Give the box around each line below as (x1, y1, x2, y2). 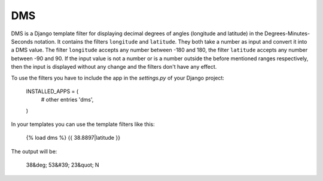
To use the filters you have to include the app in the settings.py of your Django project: (11, 74, 224, 81)
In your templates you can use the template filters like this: (11, 121, 155, 128)
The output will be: (11, 148, 57, 155)
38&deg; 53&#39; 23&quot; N (26, 161, 99, 168)
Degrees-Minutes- (264, 30, 310, 37)
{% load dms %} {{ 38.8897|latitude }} (26, 134, 121, 142)
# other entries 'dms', (41, 96, 94, 103)
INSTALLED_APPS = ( (26, 87, 79, 95)
